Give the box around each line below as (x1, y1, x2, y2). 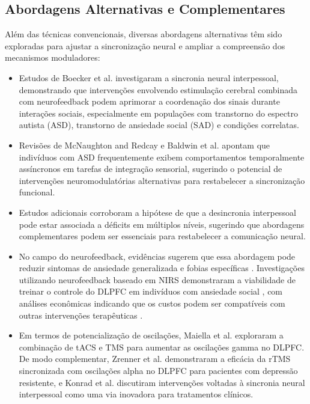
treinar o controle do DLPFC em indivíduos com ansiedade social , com (19, 285, 283, 298)
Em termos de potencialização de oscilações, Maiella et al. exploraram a (19, 329, 284, 341)
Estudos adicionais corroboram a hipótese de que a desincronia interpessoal (19, 206, 296, 218)
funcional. (19, 186, 55, 198)
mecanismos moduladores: (5, 51, 100, 64)
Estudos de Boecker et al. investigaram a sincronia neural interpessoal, (19, 71, 279, 84)
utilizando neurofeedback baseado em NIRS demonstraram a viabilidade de (19, 273, 296, 286)
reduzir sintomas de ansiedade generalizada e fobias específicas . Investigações (19, 262, 305, 274)
